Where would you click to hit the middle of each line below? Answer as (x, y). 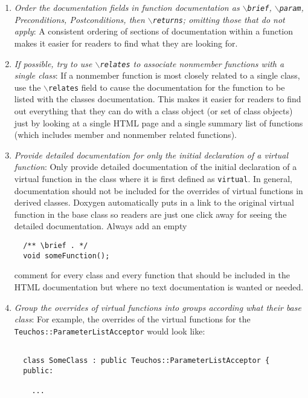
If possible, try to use (53, 63)
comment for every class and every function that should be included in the (152, 275)
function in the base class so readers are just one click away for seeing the (150, 214)
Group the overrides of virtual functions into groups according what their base (158, 307)
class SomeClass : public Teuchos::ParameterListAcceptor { (146, 360)
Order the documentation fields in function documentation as (127, 7)
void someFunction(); (66, 256)
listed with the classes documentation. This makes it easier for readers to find (158, 99)
